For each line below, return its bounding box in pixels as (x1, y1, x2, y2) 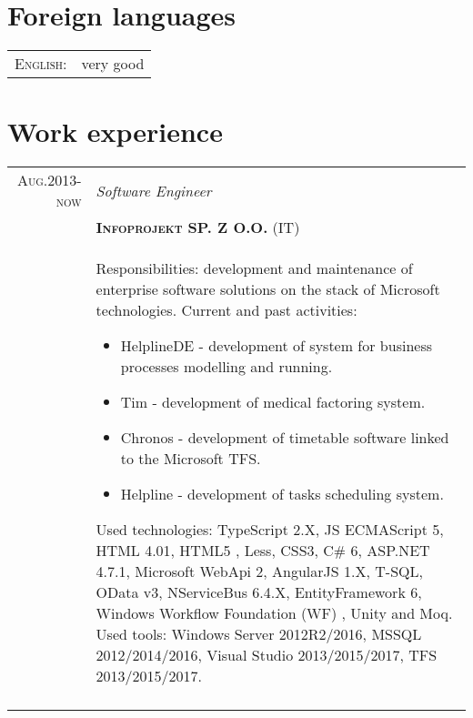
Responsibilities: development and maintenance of (96, 258, 413, 279)
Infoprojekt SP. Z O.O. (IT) (96, 217, 300, 238)
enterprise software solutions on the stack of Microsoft (96, 278, 440, 300)
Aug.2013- (16, 169, 82, 191)
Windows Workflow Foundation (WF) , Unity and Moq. (96, 602, 453, 624)
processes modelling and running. (120, 356, 333, 378)
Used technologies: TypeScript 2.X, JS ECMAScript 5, (96, 519, 444, 541)
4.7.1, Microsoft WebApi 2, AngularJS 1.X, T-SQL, (96, 561, 423, 582)
